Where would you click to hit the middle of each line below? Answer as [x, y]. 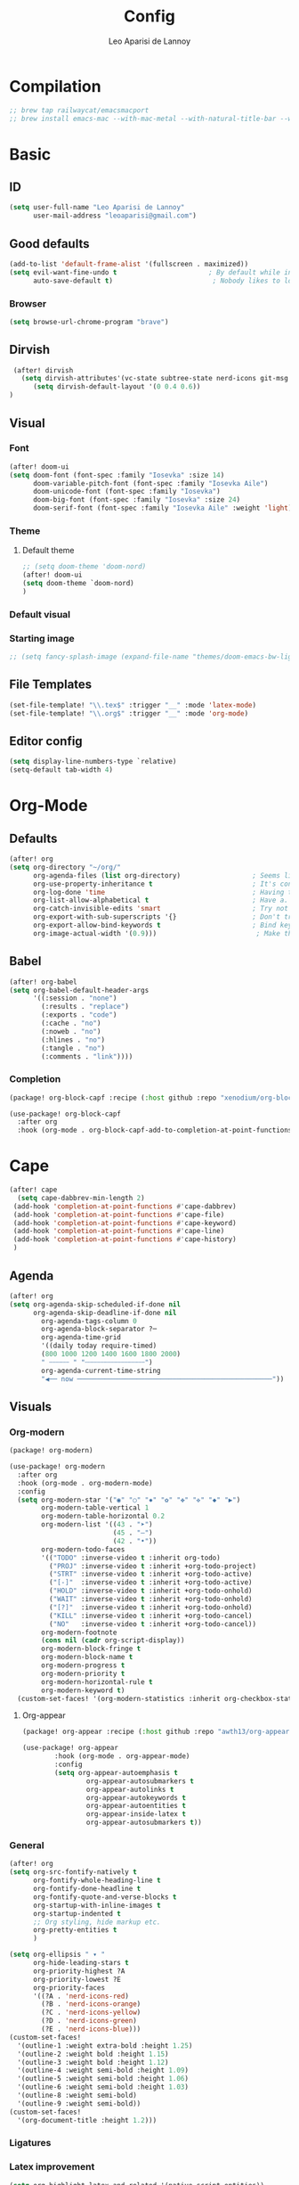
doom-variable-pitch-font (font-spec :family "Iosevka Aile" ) [150, 483]
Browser [28, 303]
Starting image [42, 638]
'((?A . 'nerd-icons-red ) [81, 1996]
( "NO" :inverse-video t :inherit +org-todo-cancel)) [152, 1624]
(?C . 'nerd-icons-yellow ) [91, 2013]
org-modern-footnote [79, 1633]
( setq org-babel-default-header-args [79, 990]
